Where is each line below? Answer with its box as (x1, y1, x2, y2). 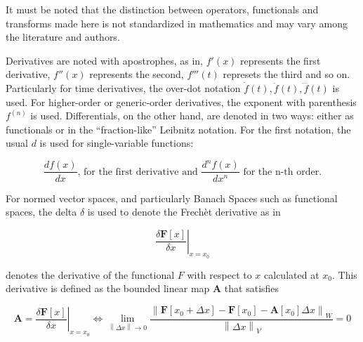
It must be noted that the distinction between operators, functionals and (6, 2, 319, 16)
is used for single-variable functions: (39, 136, 194, 150)
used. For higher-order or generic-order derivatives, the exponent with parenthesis (6, 94, 357, 109)
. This (331, 267, 357, 282)
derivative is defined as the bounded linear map (6, 281, 210, 296)
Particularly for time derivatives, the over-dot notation (6, 80, 241, 95)
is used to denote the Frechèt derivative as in (87, 204, 281, 219)
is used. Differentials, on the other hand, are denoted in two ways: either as (30, 108, 354, 123)
